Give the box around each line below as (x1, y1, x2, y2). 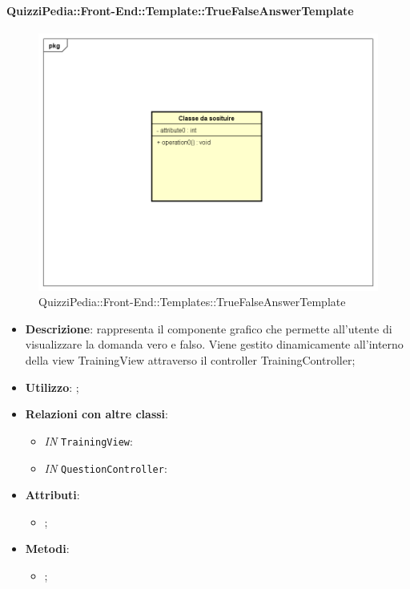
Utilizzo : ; (25, 378, 79, 395)
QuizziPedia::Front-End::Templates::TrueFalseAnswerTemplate (38, 293, 346, 310)
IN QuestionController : (44, 459, 167, 476)
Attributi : (25, 486, 80, 503)
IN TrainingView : (44, 432, 133, 449)
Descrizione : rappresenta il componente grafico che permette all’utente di (25, 320, 392, 337)
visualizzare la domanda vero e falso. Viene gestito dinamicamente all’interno (25, 336, 404, 353)
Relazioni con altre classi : (25, 405, 168, 422)
